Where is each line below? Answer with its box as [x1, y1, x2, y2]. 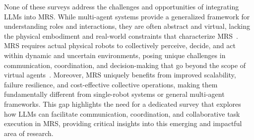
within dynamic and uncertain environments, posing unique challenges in [4, 50, 226, 60]
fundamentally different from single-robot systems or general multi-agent [4, 89, 225, 99]
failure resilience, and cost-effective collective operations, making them [4, 79, 218, 89]
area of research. [4, 128, 54, 138]
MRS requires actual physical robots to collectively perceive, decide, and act [4, 40, 236, 51]
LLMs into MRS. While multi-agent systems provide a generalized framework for [4, 11, 250, 21]
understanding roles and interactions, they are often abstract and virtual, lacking [4, 21, 251, 31]
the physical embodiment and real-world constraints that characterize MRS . [4, 30, 238, 41]
